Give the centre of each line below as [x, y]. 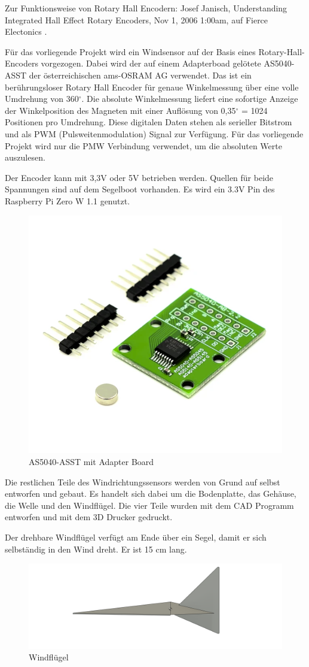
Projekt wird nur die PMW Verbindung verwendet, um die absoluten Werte [143, 145]
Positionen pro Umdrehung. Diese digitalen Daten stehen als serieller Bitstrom [149, 122]
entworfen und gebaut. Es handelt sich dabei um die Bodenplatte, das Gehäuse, [151, 494]
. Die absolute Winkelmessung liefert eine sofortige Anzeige [190, 99]
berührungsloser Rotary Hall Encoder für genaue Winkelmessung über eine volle [152, 87]
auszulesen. [25, 157]
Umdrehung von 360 [42, 99]
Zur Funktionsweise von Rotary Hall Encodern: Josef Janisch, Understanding [146, 8]
